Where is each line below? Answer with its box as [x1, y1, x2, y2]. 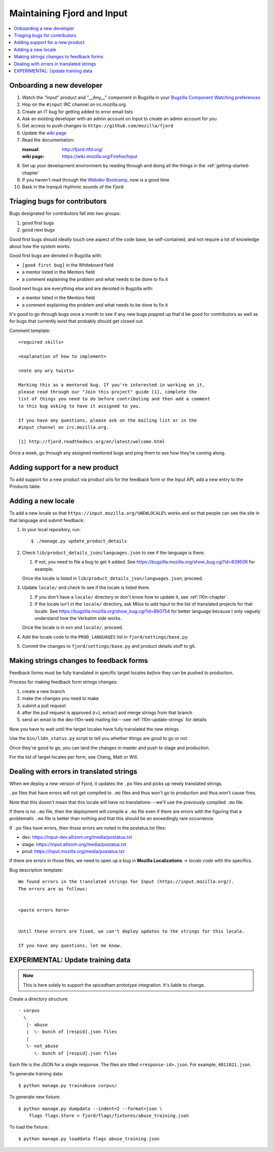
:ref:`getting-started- [206, 163, 250, 169]
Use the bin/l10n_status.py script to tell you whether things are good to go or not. [9, 735, 189, 741]
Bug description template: [9, 867, 63, 873]
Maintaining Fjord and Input [9, 8, 128, 19]
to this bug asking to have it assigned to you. [18, 403, 141, 409]
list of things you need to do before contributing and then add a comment [18, 396, 210, 402]
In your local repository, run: [22, 527, 81, 533]
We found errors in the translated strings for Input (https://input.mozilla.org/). [18, 879, 235, 884]
